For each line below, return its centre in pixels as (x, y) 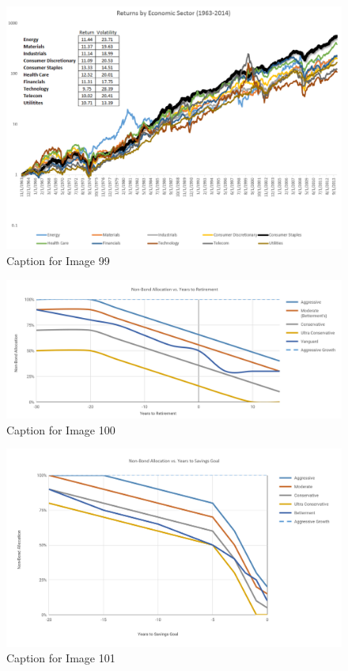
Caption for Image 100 (61, 429)
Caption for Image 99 (58, 260)
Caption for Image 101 (61, 658)
